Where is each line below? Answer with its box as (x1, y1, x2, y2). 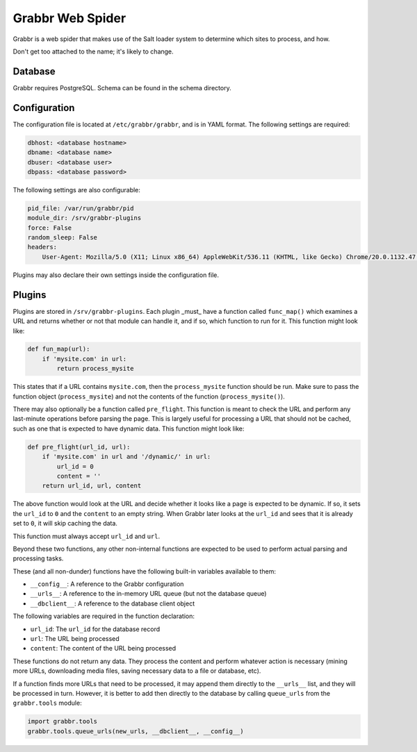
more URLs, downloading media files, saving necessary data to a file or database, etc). (13, 667, 261, 675)
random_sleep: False (27, 233, 97, 242)
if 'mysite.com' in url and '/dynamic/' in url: (42, 453, 211, 461)
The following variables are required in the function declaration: (13, 612, 195, 621)
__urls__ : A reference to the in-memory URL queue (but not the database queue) (30, 590, 267, 598)
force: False (27, 224, 72, 232)
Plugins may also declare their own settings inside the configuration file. (13, 271, 219, 279)
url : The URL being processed (30, 635, 120, 643)
